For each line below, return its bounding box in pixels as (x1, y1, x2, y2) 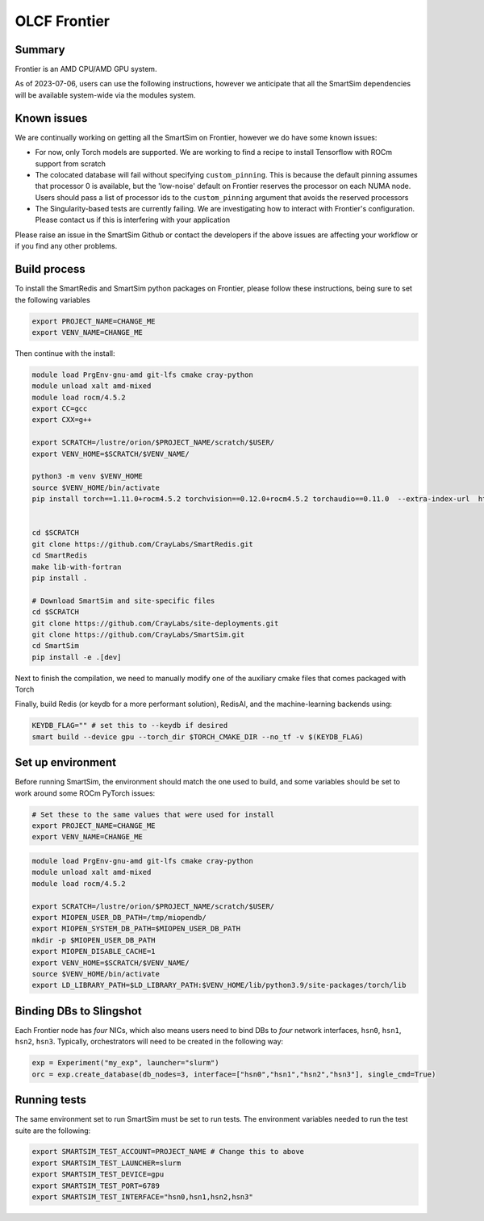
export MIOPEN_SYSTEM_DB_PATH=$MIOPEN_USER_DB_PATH (31, 924, 241, 934)
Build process (15, 262, 86, 276)
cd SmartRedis (31, 551, 88, 560)
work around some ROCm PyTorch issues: (15, 788, 156, 798)
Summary (15, 43, 65, 56)
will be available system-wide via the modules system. (15, 90, 196, 100)
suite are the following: (15, 1126, 91, 1135)
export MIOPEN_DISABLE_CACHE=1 (31, 947, 156, 956)
